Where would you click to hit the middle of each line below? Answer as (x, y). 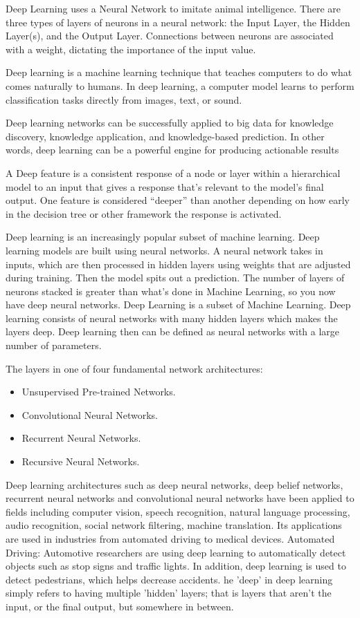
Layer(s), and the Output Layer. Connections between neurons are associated (170, 36)
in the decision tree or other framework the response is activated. (144, 213)
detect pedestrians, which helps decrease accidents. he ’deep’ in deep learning (169, 579)
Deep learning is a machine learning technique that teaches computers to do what (179, 72)
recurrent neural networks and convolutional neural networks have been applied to (180, 498)
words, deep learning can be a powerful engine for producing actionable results (172, 150)
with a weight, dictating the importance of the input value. (131, 49)
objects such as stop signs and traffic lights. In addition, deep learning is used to (176, 566)
